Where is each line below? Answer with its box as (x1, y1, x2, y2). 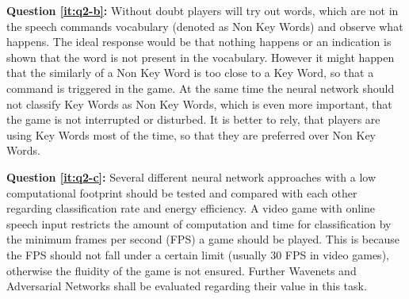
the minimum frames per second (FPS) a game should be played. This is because (6, 231, 399, 247)
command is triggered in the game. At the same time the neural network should (6, 79, 395, 96)
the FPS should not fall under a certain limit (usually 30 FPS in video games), (6, 246, 389, 263)
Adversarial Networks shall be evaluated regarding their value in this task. (6, 278, 367, 294)
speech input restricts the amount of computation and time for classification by (6, 215, 392, 232)
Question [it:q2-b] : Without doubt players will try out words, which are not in (6, 2, 399, 18)
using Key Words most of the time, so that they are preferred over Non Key (6, 126, 377, 143)
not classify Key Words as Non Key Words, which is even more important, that (6, 95, 392, 112)
